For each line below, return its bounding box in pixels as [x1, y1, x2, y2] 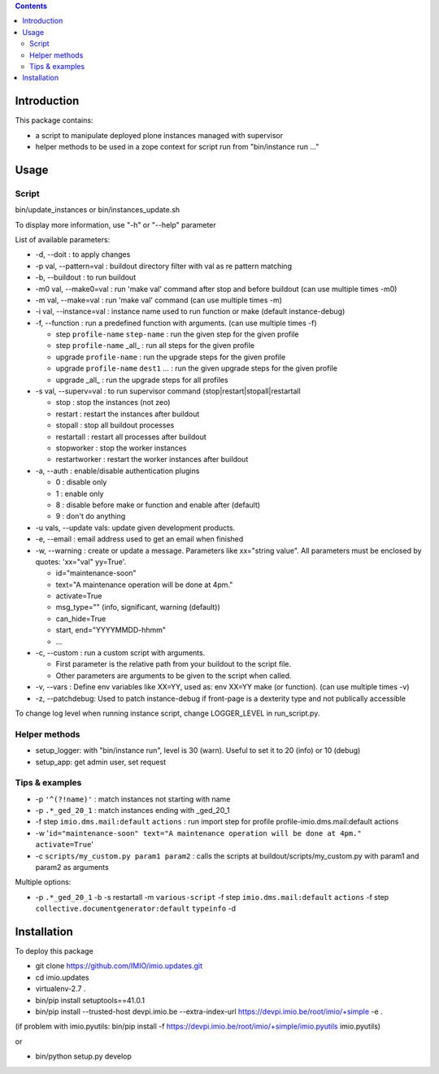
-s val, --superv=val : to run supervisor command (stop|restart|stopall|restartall [35, 386, 301, 396]
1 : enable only [55, 489, 104, 498]
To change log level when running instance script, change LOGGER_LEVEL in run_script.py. [15, 708, 320, 718]
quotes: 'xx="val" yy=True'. [35, 557, 127, 567]
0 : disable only [55, 477, 107, 487]
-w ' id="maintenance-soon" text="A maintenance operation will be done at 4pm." [35, 828, 362, 837]
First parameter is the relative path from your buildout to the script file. [55, 659, 292, 669]
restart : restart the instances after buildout [55, 409, 200, 419]
